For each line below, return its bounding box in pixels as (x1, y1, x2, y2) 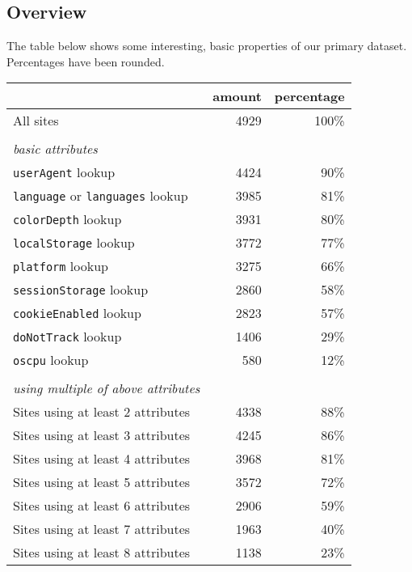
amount (212, 87, 262, 106)
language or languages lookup (13, 186, 188, 205)
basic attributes (13, 139, 98, 159)
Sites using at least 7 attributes (13, 519, 191, 539)
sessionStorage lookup (13, 280, 149, 299)
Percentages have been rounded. (6, 53, 165, 70)
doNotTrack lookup (13, 327, 122, 346)
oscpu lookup (13, 350, 89, 370)
